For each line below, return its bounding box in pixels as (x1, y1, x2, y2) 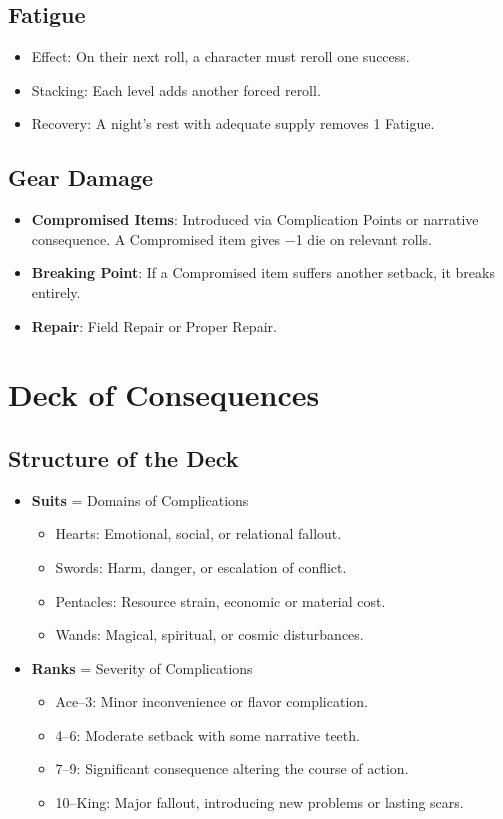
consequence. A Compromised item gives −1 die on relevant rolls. (31, 228, 432, 249)
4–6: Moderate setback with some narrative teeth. (55, 724, 360, 745)
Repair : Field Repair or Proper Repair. (31, 315, 277, 336)
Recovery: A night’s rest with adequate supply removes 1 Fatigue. (31, 113, 435, 134)
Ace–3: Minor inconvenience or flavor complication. (55, 691, 368, 712)
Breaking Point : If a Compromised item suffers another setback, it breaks (31, 262, 495, 283)
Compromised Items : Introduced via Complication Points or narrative (31, 209, 479, 230)
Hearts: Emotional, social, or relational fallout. (55, 523, 342, 544)
